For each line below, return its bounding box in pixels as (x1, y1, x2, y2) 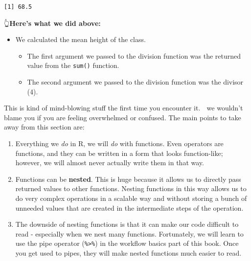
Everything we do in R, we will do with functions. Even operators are (15, 138, 224, 148)
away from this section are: (4, 122, 85, 132)
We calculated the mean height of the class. (15, 34, 146, 44)
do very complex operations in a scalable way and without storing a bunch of (15, 193, 247, 203)
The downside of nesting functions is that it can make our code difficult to (15, 219, 239, 229)
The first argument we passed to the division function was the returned (27, 50, 241, 61)
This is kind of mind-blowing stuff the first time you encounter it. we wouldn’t (4, 103, 243, 113)
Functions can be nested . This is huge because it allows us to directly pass (15, 174, 241, 184)
